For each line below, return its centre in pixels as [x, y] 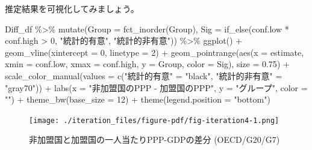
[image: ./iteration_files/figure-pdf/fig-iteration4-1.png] [154, 120]
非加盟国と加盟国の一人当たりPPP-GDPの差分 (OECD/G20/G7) [154, 139]
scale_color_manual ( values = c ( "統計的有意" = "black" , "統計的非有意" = [144, 75]
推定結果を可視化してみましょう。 [72, 8]
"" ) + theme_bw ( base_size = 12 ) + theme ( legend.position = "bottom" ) [138, 99]
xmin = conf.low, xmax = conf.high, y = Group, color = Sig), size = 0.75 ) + [147, 64]
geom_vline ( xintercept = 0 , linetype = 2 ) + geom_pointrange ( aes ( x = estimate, [154, 52]
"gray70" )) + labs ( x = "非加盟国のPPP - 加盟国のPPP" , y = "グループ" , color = [156, 87]
